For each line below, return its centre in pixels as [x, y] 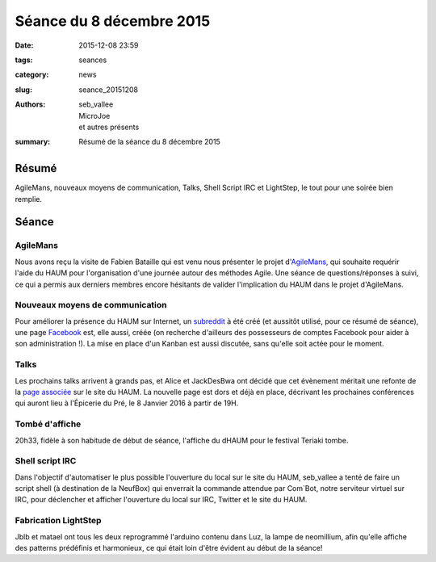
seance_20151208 [109, 90]
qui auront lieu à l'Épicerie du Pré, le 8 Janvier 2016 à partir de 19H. [127, 403]
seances [93, 60]
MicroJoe [94, 115]
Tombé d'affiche [48, 424]
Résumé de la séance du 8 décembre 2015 [150, 142]
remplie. [29, 199]
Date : [24, 45]
